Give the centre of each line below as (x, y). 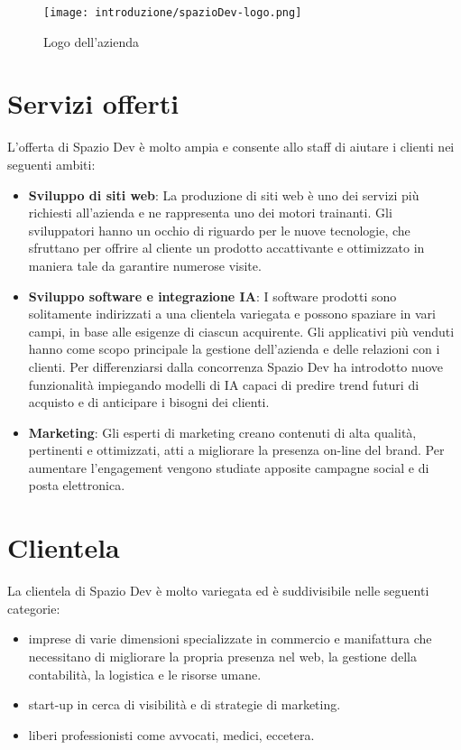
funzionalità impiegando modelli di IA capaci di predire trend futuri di (224, 384)
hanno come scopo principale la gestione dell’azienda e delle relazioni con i (234, 349)
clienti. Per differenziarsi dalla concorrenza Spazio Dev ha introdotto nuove (236, 366)
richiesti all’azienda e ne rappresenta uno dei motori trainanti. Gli (210, 213)
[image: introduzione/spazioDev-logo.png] (173, 13)
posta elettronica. (77, 485)
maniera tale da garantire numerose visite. (145, 265)
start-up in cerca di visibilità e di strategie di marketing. (184, 704)
